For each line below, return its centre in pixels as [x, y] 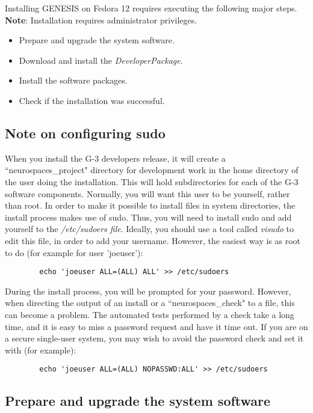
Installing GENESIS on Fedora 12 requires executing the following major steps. [151, 8]
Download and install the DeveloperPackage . [101, 60]
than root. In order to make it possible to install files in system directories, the [150, 205]
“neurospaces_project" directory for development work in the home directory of [152, 170]
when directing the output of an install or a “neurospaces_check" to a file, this [150, 303]
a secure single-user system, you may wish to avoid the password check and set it [154, 338]
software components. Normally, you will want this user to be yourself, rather [147, 193]
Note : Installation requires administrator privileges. [101, 20]
